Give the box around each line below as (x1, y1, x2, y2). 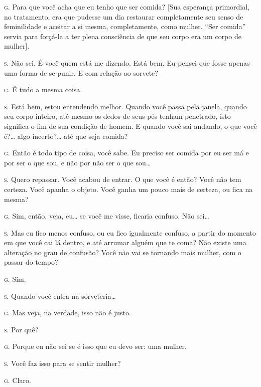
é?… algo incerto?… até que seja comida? (4, 130, 128, 141)
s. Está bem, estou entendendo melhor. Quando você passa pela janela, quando (4, 101, 247, 111)
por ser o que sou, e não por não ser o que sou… (4, 157, 151, 167)
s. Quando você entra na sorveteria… (4, 290, 116, 301)
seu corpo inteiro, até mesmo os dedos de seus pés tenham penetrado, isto (4, 111, 231, 121)
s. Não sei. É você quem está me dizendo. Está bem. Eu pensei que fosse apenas (4, 57, 250, 68)
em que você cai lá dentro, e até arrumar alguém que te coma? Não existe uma (4, 237, 246, 248)
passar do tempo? (4, 257, 58, 267)
